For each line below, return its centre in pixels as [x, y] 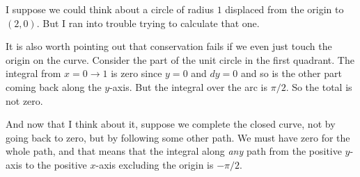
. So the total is [319, 86]
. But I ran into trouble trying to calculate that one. [148, 23]
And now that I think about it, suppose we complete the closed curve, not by [171, 124]
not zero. [24, 100]
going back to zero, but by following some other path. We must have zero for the [178, 137]
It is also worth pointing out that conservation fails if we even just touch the [169, 46]
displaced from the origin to [284, 9]
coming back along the [54, 86]
